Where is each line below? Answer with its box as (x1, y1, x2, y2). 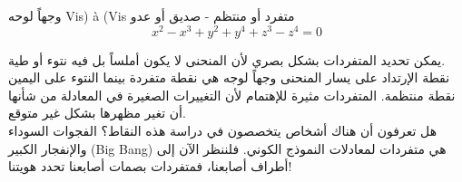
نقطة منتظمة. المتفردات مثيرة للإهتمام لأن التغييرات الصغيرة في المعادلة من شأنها (8, 85, 456, 104)
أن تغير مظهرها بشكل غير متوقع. (8, 103, 186, 122)
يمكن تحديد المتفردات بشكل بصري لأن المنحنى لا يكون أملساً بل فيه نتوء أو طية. (8, 50, 446, 69)
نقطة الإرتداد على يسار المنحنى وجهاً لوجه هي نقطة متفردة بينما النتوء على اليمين (8, 68, 450, 87)
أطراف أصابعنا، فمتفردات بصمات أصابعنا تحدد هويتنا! (8, 157, 292, 176)
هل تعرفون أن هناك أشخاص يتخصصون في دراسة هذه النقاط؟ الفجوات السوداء (8, 121, 437, 140)
